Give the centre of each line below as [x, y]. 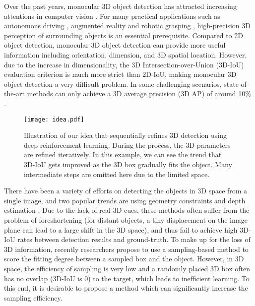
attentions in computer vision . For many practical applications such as [112, 16]
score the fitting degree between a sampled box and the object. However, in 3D [124, 259]
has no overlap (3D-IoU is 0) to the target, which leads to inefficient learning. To [127, 278]
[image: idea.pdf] [54, 119]
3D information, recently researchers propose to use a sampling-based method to [126, 249]
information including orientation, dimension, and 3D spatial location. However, [126, 54]
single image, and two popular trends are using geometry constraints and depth [125, 200]
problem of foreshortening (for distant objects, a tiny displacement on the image [126, 219]
